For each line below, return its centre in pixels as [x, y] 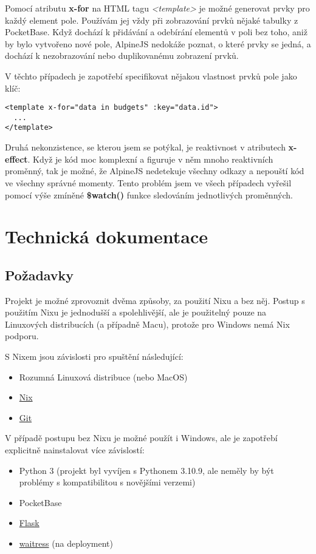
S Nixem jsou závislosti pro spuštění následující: [94, 356]
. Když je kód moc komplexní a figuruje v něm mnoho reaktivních [150, 159]
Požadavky [39, 275]
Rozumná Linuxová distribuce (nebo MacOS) [103, 377]
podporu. [22, 336]
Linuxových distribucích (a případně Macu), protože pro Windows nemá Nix [147, 324]
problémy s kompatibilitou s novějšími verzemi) [107, 482]
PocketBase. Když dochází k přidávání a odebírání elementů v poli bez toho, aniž [156, 32]
